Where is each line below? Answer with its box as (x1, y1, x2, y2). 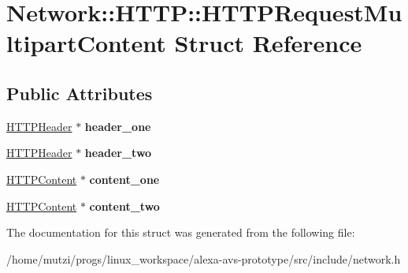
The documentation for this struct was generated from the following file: (6, 224, 355, 241)
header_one (84, 118, 151, 134)
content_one (89, 170, 160, 187)
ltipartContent (6, 27, 166, 59)
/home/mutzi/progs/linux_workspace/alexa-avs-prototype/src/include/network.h (6, 250, 401, 267)
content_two (89, 197, 160, 214)
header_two (84, 144, 152, 161)
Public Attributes (6, 80, 153, 105)
